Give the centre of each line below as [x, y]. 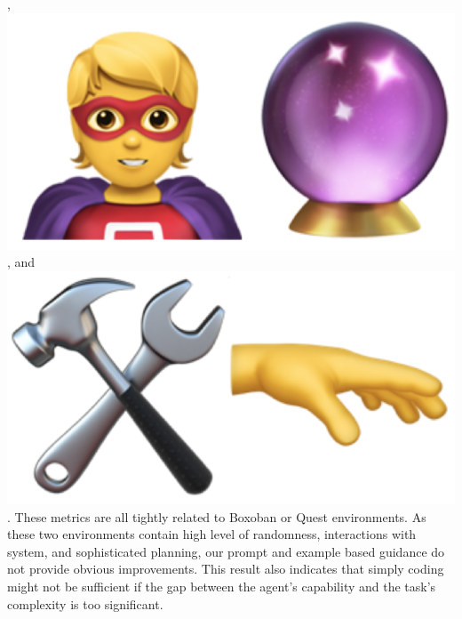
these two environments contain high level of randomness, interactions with [212, 534]
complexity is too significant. [85, 603]
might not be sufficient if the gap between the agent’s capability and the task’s [222, 586]
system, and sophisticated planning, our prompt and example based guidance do [226, 551]
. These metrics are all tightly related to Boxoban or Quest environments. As [217, 516]
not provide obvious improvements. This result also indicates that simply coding [226, 569]
